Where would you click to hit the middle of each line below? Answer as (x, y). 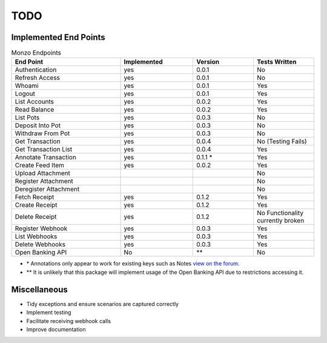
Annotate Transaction (46, 158)
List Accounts (35, 102)
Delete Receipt (36, 217)
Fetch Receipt (35, 197)
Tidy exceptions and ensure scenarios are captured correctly (102, 304)
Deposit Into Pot (38, 125)
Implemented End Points (58, 37)
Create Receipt (36, 205)
